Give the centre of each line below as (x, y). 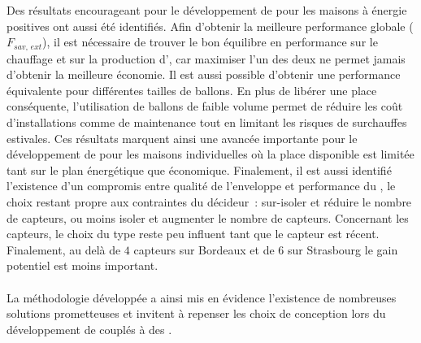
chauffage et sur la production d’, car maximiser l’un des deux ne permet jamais (206, 58)
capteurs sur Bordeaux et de (204, 249)
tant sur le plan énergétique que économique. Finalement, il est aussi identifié (199, 169)
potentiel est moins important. (82, 265)
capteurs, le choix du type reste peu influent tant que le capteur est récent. (193, 234)
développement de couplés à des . (89, 329)
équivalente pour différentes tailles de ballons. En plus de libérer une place (192, 90)
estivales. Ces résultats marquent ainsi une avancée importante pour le (182, 138)
